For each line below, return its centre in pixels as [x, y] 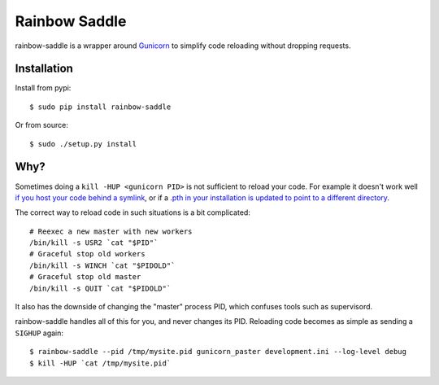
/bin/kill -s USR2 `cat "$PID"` [94, 243]
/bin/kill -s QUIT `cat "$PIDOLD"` [100, 288]
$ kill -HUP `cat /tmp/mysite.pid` [100, 363]
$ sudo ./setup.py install [83, 144]
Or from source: [42, 125]
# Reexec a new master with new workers [111, 231]
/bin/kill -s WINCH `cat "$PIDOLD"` [102, 265]
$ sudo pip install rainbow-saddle [100, 107]
